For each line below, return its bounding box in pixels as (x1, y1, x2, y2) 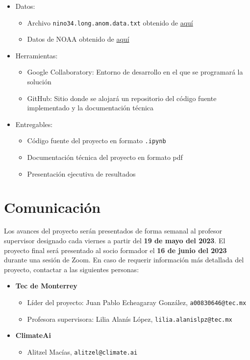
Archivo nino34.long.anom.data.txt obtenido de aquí (27, 17, 193, 27)
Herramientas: (15, 50, 58, 60)
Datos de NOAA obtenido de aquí (27, 34, 129, 44)
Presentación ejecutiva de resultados (27, 168, 136, 179)
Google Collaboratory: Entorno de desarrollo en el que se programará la (27, 67, 243, 77)
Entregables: (15, 119, 53, 129)
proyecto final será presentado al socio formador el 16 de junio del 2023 (4, 245, 227, 255)
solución (27, 77, 51, 87)
